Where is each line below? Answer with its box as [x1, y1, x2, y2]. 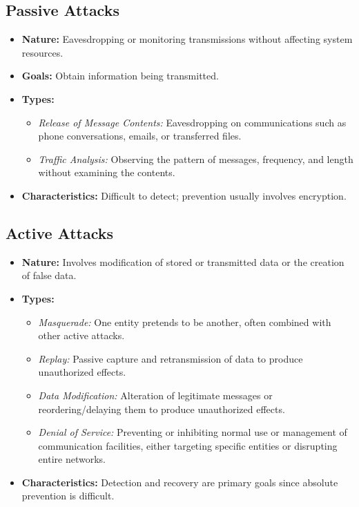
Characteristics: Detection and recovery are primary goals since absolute [21, 475, 338, 489]
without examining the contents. [38, 165, 175, 180]
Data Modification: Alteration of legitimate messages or [38, 388, 273, 402]
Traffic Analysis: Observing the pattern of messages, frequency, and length [38, 151, 353, 166]
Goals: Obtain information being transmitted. [21, 68, 219, 83]
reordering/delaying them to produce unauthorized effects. [38, 401, 285, 416]
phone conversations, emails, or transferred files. [38, 128, 242, 143]
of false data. [21, 268, 77, 283]
